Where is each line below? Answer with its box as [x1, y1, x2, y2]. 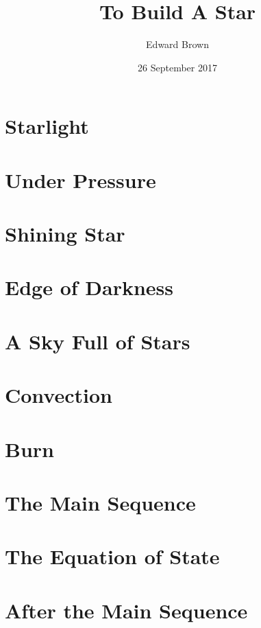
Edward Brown [146, 37, 209, 51]
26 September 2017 [138, 60, 217, 74]
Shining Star [5, 220, 125, 248]
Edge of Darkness [5, 273, 173, 301]
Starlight [5, 112, 89, 140]
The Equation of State [5, 542, 220, 570]
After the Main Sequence [5, 596, 248, 624]
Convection [5, 381, 112, 409]
